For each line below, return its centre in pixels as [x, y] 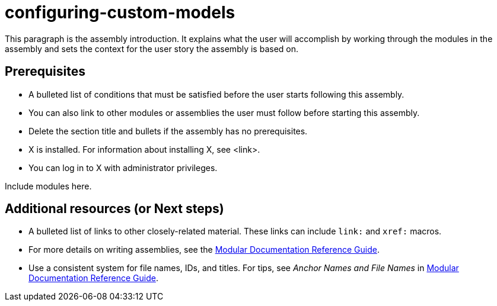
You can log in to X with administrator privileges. [123, 168]
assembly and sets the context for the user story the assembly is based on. [152, 49]
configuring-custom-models [120, 12]
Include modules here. [48, 186]
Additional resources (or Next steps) [114, 209]
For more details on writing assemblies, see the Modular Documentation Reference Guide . [204, 250]
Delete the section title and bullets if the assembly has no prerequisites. [168, 131]
